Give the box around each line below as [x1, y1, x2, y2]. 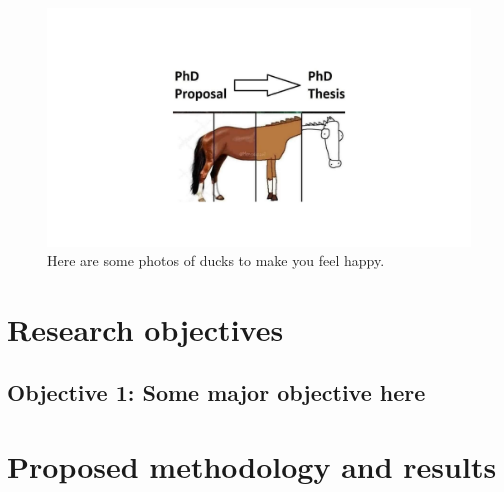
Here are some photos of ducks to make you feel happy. [47, 250, 385, 271]
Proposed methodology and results [7, 446, 497, 487]
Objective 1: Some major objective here [7, 377, 426, 408]
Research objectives [7, 308, 284, 349]
